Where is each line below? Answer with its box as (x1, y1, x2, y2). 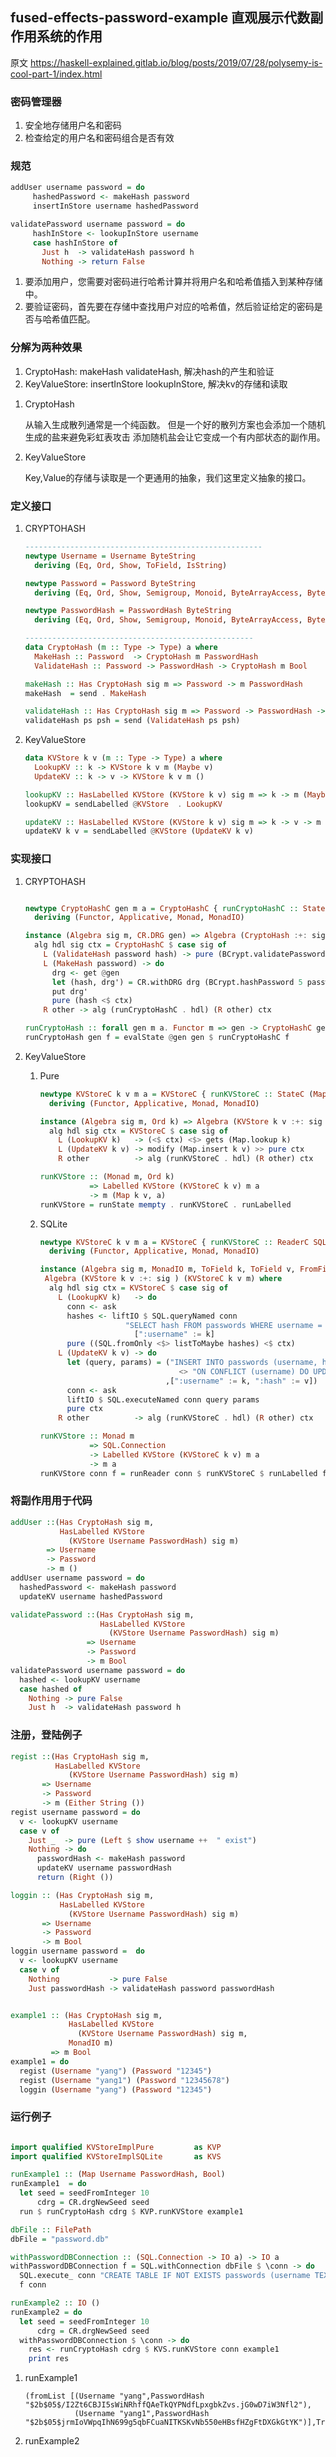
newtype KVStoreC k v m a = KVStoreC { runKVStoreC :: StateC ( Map (39, 1089, 327, 1099)
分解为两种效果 (10, 341, 83, 355)
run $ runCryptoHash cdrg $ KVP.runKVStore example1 (19, 2206, 244, 2217)
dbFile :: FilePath (10, 2224, 92, 2235)
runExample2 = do (10, 2307, 83, 2317)
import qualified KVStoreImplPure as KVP (10, 2142, 222, 2152)
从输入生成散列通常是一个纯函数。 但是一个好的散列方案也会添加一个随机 (24, 418, 326, 430)
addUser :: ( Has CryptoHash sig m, (10, 1517, 155, 1527)
